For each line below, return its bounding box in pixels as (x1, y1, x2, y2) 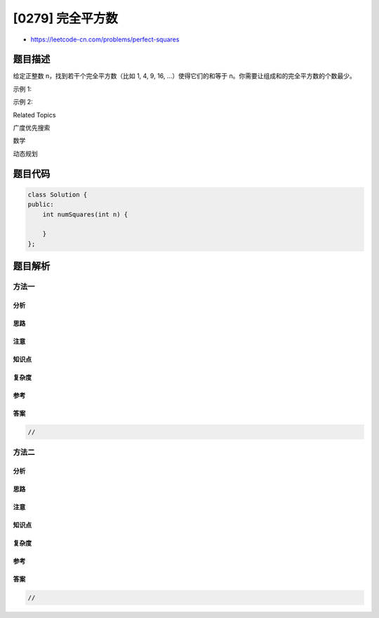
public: (27, 200, 54, 209)
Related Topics (13, 110, 56, 119)
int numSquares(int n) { (42, 210, 128, 218)
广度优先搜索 (13, 124, 51, 132)
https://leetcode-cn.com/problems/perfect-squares (30, 35, 180, 44)
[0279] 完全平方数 (13, 11, 119, 26)
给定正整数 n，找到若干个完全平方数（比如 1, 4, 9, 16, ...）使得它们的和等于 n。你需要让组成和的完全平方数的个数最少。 (13, 72, 356, 80)
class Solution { (27, 191, 88, 198)
